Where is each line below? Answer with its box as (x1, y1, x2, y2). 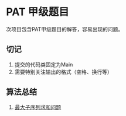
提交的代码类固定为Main (14, 61, 73, 68)
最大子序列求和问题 (14, 103, 62, 111)
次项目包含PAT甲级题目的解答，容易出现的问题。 (6, 26, 124, 33)
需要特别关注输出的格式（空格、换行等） (14, 68, 113, 75)
